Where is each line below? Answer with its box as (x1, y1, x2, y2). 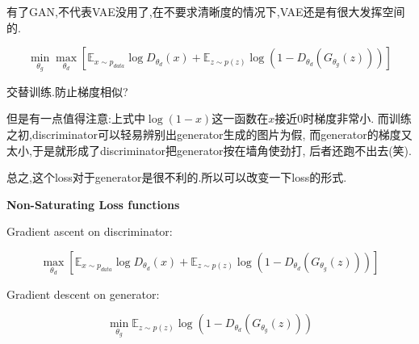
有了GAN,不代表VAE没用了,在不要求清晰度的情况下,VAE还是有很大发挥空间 (6, 3, 405, 19)
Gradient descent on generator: (6, 285, 160, 302)
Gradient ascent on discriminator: (6, 223, 173, 240)
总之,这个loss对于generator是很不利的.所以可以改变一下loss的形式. (6, 169, 347, 186)
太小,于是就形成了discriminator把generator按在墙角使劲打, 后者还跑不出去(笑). (6, 141, 412, 158)
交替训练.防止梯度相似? (6, 82, 128, 99)
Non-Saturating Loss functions (6, 195, 180, 212)
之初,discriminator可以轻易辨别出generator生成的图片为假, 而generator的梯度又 (6, 126, 413, 142)
